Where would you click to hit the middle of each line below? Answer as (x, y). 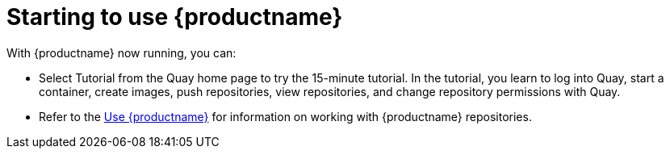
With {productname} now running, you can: (121, 52)
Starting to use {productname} (175, 17)
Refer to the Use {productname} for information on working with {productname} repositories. (285, 116)
